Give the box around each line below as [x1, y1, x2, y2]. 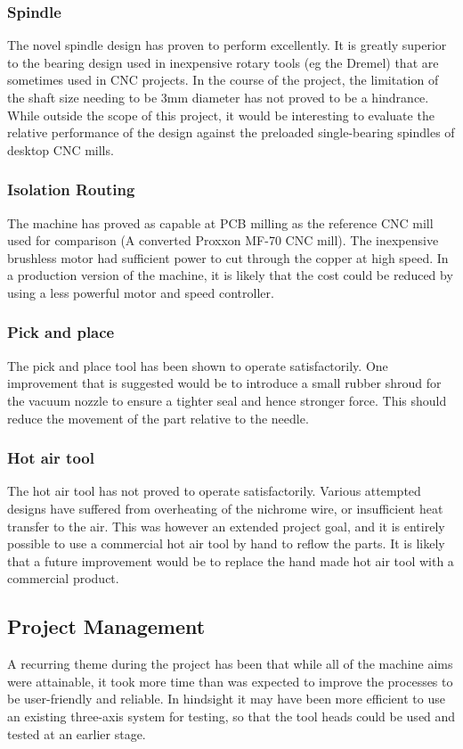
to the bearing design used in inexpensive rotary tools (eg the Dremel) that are [7, 53, 439, 71]
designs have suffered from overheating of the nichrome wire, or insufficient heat [7, 498, 443, 517]
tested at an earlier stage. [7, 724, 146, 743]
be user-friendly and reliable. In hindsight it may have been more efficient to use [7, 689, 445, 708]
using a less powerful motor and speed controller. [7, 283, 274, 301]
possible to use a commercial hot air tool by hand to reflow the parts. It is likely [7, 534, 445, 553]
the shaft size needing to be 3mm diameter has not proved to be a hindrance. [7, 88, 429, 106]
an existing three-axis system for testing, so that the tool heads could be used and [7, 706, 456, 725]
